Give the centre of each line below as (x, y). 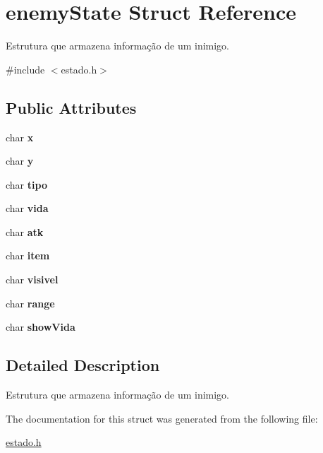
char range (30, 303)
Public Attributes (71, 107)
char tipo (26, 184)
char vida (27, 208)
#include (25, 69)
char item (28, 255)
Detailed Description (83, 365)
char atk (25, 231)
